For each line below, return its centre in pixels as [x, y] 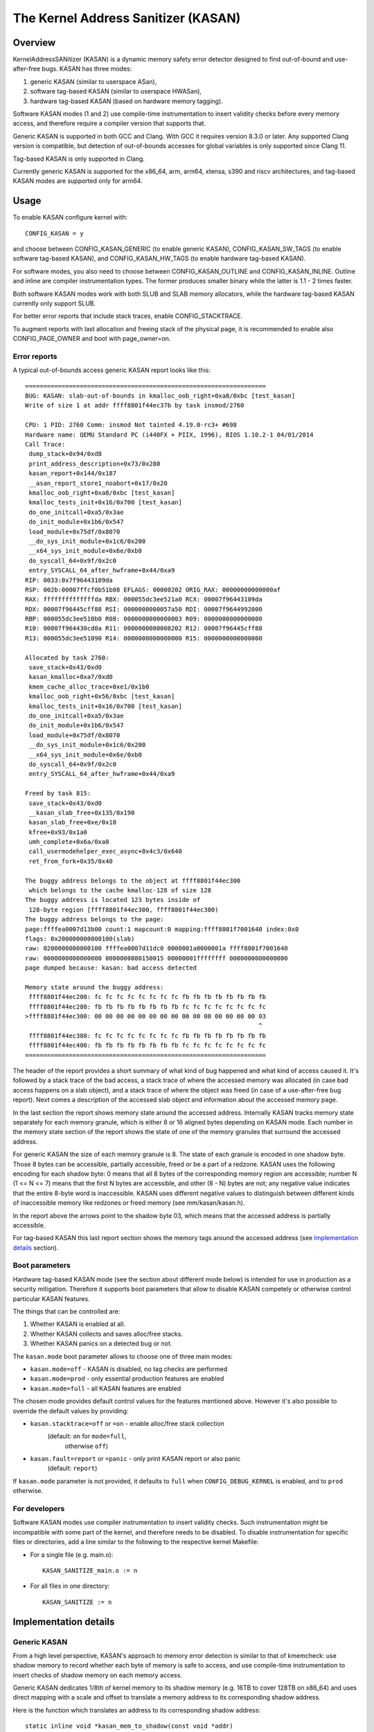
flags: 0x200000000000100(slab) [80, 938]
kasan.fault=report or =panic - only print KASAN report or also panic [135, 1459]
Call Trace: [45, 444]
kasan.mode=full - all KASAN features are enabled [106, 1388]
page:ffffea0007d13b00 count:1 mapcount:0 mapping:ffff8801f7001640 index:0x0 [162, 929]
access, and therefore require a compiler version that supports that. [109, 123]
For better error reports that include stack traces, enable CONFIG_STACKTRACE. [128, 316]
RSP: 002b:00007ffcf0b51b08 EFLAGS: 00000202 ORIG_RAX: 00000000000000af [153, 590]
